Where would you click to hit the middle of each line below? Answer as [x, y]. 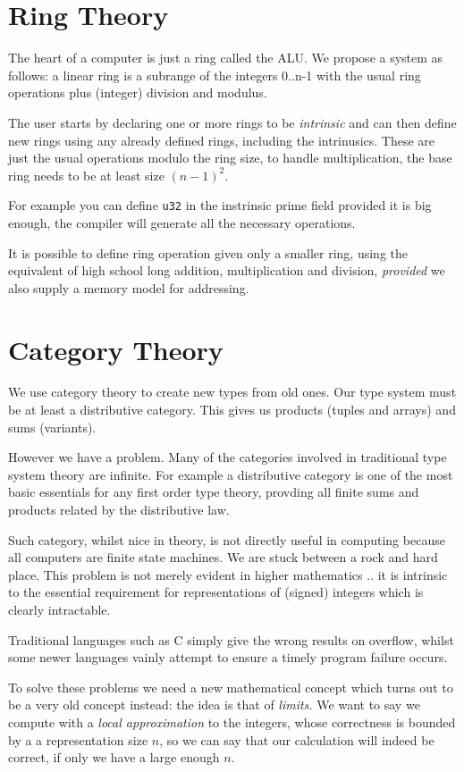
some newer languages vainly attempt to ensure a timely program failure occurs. [228, 657]
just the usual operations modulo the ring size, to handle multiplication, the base [230, 158]
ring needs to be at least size [86, 175]
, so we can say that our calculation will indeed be [297, 739]
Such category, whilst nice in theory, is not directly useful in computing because [227, 539]
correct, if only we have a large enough [114, 757]
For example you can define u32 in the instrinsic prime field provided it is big [220, 205]
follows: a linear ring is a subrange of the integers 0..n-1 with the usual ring [215, 75]
